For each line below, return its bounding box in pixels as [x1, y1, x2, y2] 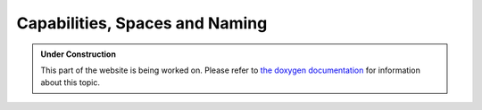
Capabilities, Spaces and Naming [16, 13, 268, 33]
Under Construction [40, 49, 116, 59]
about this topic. [40, 77, 101, 88]
